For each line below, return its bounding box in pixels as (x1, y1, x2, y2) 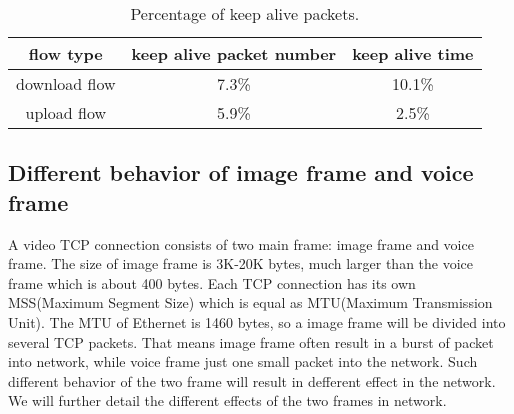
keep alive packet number (131, 42, 337, 65)
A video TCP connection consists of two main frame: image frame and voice (8, 233, 474, 254)
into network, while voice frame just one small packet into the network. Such (8, 351, 478, 372)
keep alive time (352, 42, 474, 65)
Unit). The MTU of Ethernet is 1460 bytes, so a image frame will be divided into (8, 311, 506, 332)
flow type (28, 42, 103, 65)
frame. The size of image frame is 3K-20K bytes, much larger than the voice (8, 253, 474, 274)
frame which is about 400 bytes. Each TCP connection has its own (8, 272, 416, 293)
